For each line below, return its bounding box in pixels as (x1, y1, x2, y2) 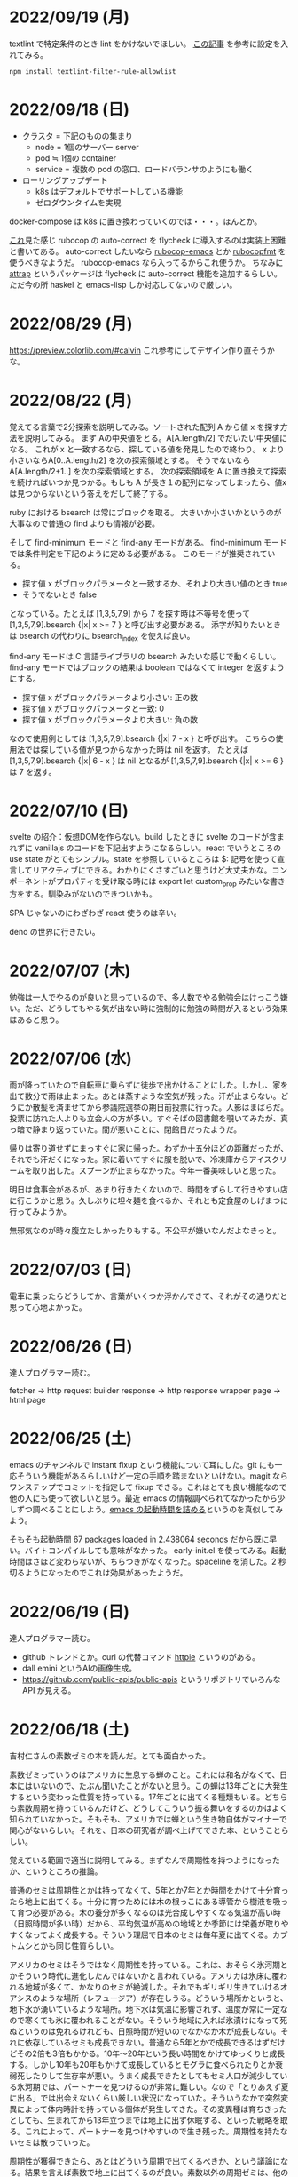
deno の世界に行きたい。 (9, 927, 100, 937)
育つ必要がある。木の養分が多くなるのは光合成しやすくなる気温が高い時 (16, 1907, 281, 1918)
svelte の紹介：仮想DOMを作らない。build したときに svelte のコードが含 (9, 832, 278, 842)
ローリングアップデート (21, 174, 108, 186)
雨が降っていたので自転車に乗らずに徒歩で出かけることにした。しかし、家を (9, 1080, 289, 1090)
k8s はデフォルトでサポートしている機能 (35, 186, 184, 196)
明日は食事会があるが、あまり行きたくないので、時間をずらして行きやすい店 (9, 1184, 288, 1195)
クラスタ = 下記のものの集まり (21, 130, 133, 141)
